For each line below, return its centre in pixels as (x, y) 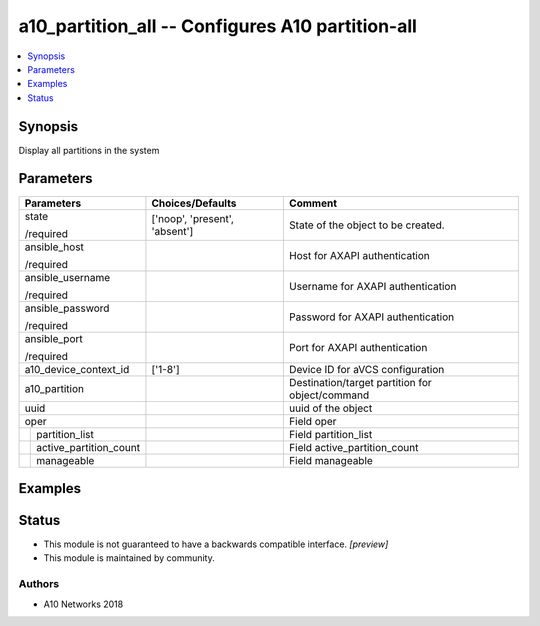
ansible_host (54, 247)
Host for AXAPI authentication (359, 255)
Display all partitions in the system (89, 150)
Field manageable (331, 460)
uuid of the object (330, 408)
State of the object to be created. (366, 225)
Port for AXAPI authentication (358, 347)
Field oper (312, 421)
